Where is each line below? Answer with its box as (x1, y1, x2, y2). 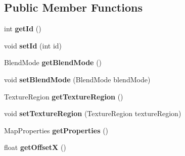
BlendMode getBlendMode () (4, 57, 102, 68)
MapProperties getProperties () (4, 125, 109, 135)
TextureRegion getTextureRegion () (4, 91, 123, 101)
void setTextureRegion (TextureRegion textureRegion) (4, 108, 181, 119)
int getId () (4, 23, 41, 34)
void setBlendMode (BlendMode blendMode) (4, 74, 151, 84)
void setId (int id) (4, 40, 62, 50)
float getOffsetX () (4, 142, 66, 152)
